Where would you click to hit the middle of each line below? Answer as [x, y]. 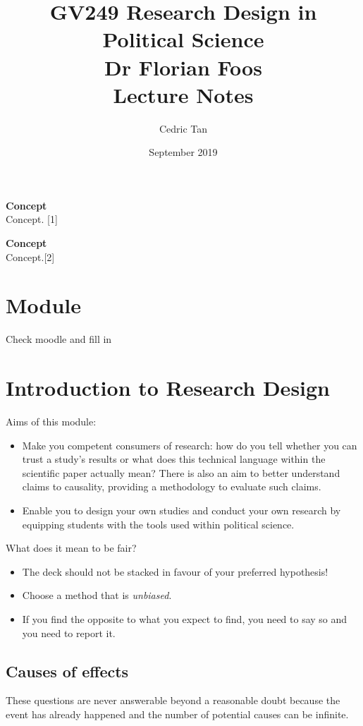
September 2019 [183, 152]
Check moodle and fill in [59, 339]
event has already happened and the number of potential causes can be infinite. [177, 714]
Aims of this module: [51, 422]
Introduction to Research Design [168, 388]
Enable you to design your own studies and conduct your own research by [181, 510]
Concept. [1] [32, 219]
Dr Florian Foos [183, 67]
